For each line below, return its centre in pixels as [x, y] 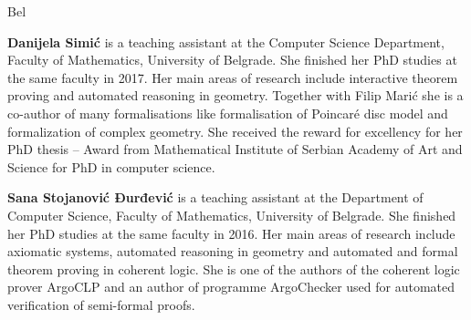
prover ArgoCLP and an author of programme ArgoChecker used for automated [231, 287]
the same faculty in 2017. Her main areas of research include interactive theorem [233, 77]
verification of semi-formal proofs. [101, 304]
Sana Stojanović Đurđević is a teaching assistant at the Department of [215, 197]
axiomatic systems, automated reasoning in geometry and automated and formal [233, 251]
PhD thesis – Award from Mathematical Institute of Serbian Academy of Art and [235, 149]
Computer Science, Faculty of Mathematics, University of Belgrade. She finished [232, 215]
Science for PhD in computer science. [111, 166]
